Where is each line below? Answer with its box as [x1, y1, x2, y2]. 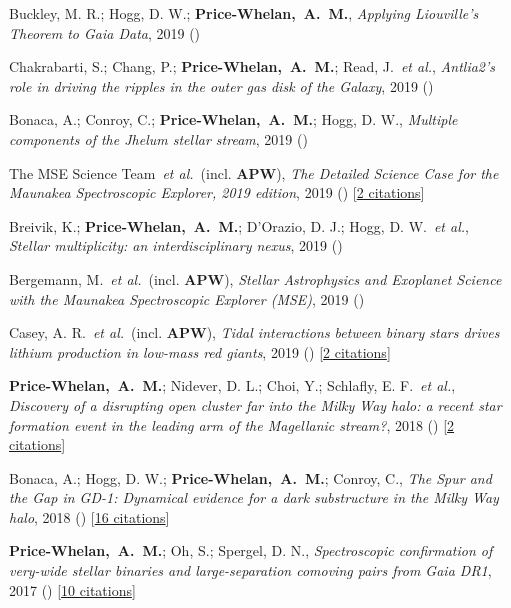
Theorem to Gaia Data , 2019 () [9, 22, 201, 43]
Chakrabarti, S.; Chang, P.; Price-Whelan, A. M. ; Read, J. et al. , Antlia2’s [9, 56, 496, 77]
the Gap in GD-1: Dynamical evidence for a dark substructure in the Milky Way [9, 487, 499, 508]
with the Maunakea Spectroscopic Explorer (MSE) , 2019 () [9, 288, 365, 309]
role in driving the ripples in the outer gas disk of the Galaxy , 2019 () [9, 75, 434, 96]
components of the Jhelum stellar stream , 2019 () [9, 128, 308, 149]
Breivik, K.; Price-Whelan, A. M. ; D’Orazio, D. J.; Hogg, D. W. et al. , [9, 215, 469, 236]
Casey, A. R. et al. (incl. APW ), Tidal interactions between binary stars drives [9, 322, 500, 343]
